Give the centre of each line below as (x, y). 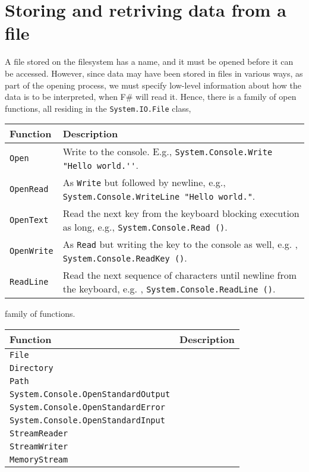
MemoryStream (39, 459)
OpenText (29, 220)
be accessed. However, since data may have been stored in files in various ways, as (154, 73)
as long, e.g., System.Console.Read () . (145, 227)
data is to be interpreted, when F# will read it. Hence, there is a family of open (151, 97)
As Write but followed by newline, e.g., (144, 182)
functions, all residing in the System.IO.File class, (98, 108)
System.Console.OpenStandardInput (87, 420)
